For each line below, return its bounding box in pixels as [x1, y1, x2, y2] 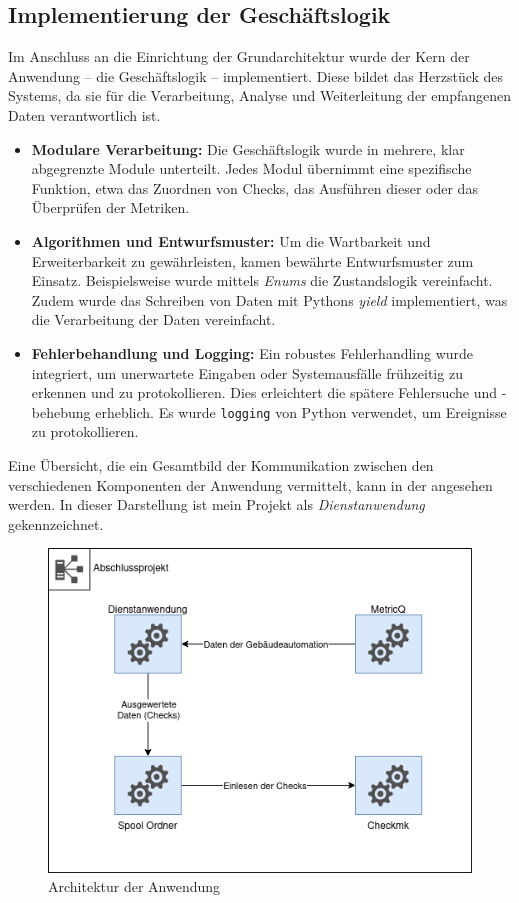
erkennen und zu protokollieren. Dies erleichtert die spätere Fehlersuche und [31, 382, 498, 403]
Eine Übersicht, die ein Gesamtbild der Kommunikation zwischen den [8, 454, 434, 475]
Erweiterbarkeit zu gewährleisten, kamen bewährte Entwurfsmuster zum [31, 250, 474, 271]
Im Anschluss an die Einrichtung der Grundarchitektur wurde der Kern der [8, 46, 470, 67]
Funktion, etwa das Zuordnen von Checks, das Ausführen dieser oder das [31, 177, 478, 198]
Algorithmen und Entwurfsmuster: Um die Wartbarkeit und [31, 230, 431, 251]
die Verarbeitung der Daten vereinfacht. [31, 309, 276, 330]
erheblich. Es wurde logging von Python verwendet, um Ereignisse [95, 401, 507, 422]
